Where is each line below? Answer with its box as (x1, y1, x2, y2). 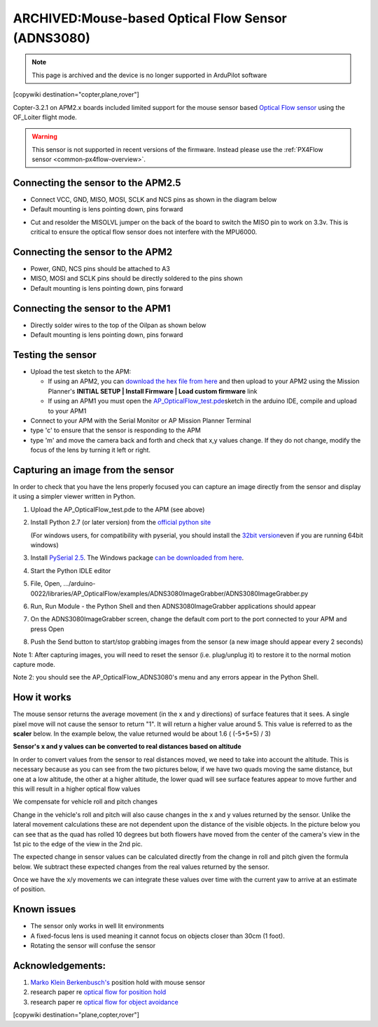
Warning (31, 132, 57, 141)
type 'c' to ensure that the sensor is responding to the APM (30, 426, 201, 434)
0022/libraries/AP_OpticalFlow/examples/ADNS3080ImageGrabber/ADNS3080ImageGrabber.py (30, 589, 309, 598)
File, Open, (30, 579, 62, 588)
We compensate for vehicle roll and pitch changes (13, 797, 157, 806)
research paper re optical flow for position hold (30, 988, 167, 996)
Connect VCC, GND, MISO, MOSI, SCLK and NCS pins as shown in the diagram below (30, 195, 277, 203)
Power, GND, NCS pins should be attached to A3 (30, 265, 171, 273)
